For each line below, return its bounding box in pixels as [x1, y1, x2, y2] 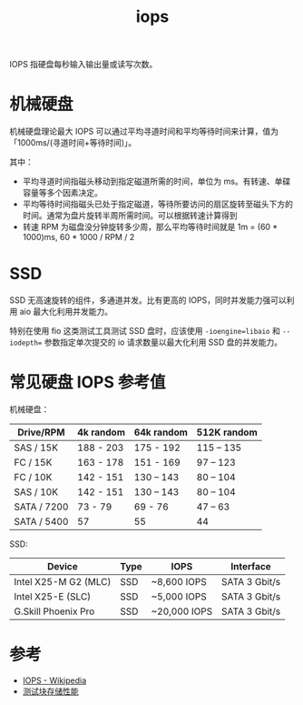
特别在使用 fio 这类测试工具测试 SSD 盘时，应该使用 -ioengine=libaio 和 [9, 326, 281, 337]
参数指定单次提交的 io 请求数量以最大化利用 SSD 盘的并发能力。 [44, 337, 283, 347]
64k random [133, 426, 189, 438]
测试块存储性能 [22, 685, 79, 697]
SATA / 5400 [14, 516, 69, 528]
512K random [196, 426, 258, 438]
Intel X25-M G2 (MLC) [14, 576, 112, 588]
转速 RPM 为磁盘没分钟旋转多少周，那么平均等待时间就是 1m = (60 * [22, 221, 279, 233]
